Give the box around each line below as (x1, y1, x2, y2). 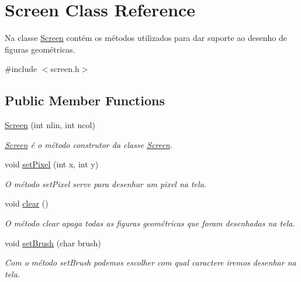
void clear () (5, 197, 49, 209)
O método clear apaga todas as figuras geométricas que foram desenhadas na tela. (5, 217, 295, 229)
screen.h (50, 63, 79, 75)
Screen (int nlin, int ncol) (5, 119, 95, 131)
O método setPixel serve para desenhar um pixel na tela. (5, 177, 207, 190)
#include (5, 63, 37, 75)
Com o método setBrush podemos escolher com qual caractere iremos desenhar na (5, 256, 296, 269)
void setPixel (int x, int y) (5, 158, 99, 170)
